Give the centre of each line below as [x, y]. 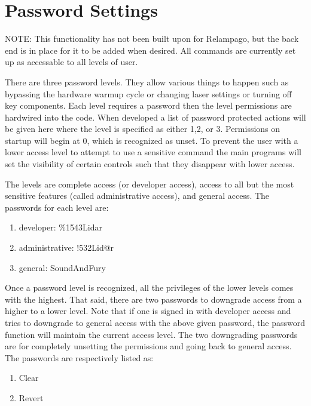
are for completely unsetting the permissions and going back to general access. [148, 346]
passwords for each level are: [57, 207]
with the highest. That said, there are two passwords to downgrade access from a [153, 299]
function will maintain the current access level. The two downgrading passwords [151, 334]
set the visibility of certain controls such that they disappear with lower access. [150, 164]
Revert [31, 397]
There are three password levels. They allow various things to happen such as [147, 81]
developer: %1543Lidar [60, 227]
